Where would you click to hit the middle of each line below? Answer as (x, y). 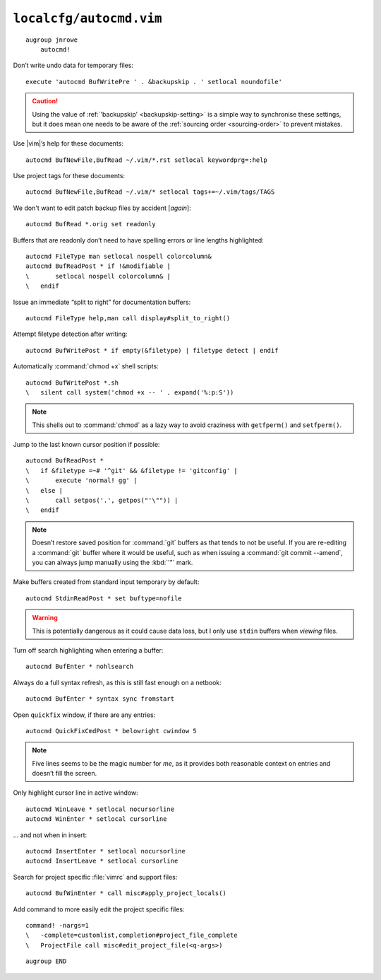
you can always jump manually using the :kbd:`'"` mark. (113, 562)
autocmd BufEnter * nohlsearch (80, 667)
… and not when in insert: (50, 835)
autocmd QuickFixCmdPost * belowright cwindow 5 (111, 731)
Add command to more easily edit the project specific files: (99, 909)
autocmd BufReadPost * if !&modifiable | (98, 266)
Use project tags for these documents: (69, 176)
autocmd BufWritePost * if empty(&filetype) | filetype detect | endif (152, 350)
